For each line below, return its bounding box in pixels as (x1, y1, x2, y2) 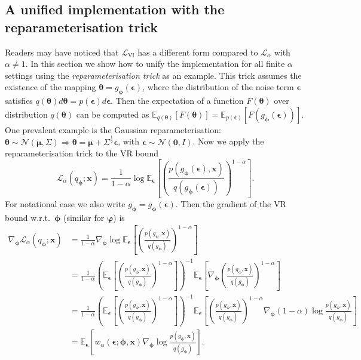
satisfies (5, 94, 33, 107)
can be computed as (76, 107, 149, 120)
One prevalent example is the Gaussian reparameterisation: (5, 123, 221, 136)
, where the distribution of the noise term (142, 81, 294, 93)
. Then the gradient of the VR (175, 197, 286, 210)
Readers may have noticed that (5, 45, 119, 58)
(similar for (63, 211, 105, 223)
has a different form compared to (137, 45, 258, 58)
